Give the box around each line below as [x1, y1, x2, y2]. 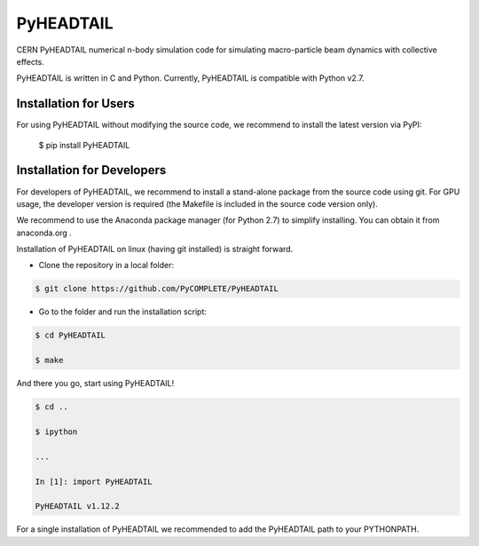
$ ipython [35, 426, 78, 437]
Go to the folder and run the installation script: [38, 306, 208, 317]
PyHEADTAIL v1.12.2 [35, 502, 120, 511]
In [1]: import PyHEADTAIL [35, 476, 153, 487]
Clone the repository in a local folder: [38, 260, 175, 271]
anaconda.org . [16, 227, 73, 238]
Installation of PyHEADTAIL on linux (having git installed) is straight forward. [16, 244, 294, 255]
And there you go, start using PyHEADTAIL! [16, 378, 175, 389]
